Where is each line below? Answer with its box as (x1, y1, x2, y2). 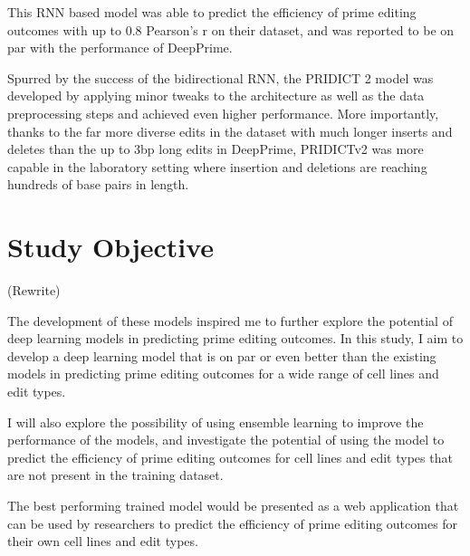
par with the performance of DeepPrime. (7, 38, 233, 57)
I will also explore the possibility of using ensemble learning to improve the (7, 412, 424, 431)
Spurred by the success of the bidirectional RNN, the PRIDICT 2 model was (7, 68, 434, 87)
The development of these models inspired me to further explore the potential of (7, 311, 453, 330)
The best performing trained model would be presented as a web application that (7, 496, 459, 514)
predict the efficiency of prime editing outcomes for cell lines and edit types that (7, 447, 453, 466)
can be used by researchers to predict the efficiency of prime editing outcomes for (7, 513, 458, 532)
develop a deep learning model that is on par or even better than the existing (7, 346, 436, 365)
